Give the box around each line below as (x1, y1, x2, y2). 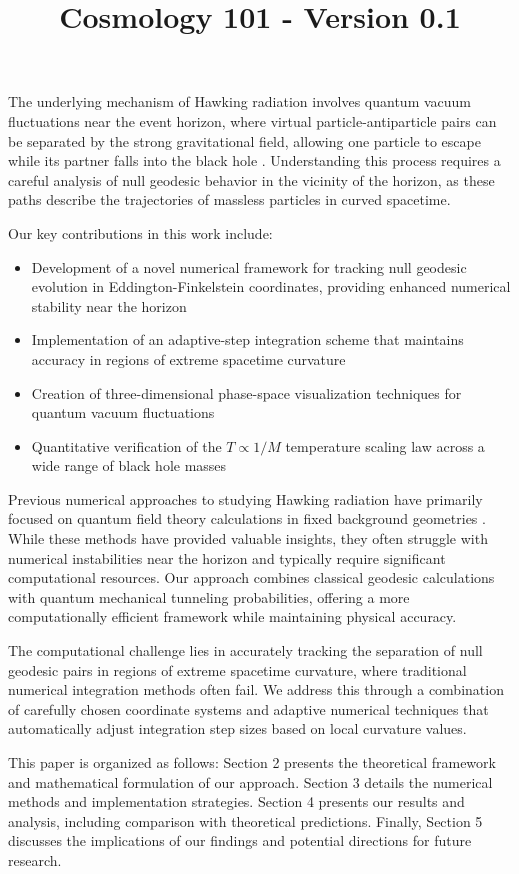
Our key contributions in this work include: (8, 222, 273, 243)
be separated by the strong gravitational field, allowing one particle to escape (8, 130, 481, 151)
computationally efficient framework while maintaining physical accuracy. (8, 606, 457, 627)
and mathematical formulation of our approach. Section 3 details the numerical (8, 771, 493, 792)
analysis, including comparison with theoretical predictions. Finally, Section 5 (8, 810, 483, 831)
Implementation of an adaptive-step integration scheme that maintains (31, 329, 464, 350)
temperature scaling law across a (285, 435, 485, 456)
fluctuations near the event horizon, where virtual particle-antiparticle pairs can (8, 110, 497, 131)
